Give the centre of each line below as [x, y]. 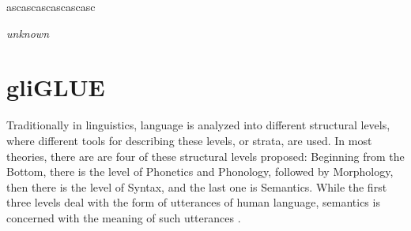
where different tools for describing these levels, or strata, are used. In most [189, 140]
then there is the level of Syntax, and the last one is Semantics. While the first [197, 186]
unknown [28, 33]
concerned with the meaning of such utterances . [124, 217]
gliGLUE [56, 87]
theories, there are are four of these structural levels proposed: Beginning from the [205, 156]
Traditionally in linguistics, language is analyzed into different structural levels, [198, 125]
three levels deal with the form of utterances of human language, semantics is [193, 202]
